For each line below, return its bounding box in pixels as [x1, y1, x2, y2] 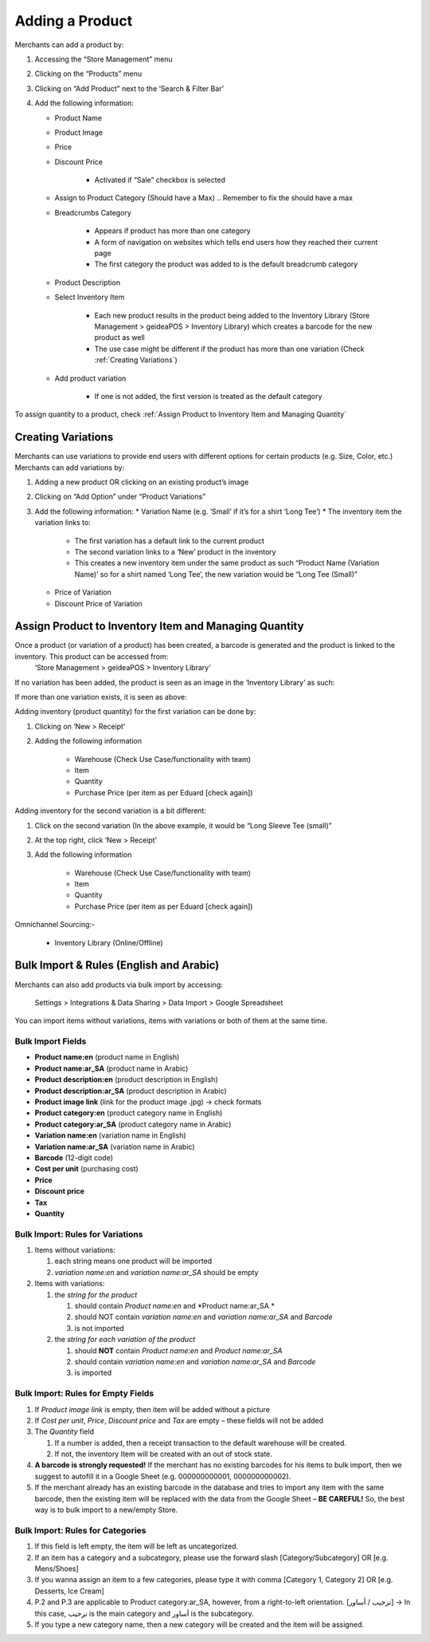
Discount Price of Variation [54, 598, 143, 608]
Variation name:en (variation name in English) [34, 1131, 186, 1140]
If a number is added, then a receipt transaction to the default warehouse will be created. [54, 1438, 346, 1447]
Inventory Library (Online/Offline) [54, 937, 163, 947]
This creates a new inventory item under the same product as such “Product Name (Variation [74, 559, 380, 568]
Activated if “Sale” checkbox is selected [94, 176, 226, 185]
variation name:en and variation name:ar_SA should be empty [54, 1267, 259, 1277]
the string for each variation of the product [54, 1335, 195, 1344]
